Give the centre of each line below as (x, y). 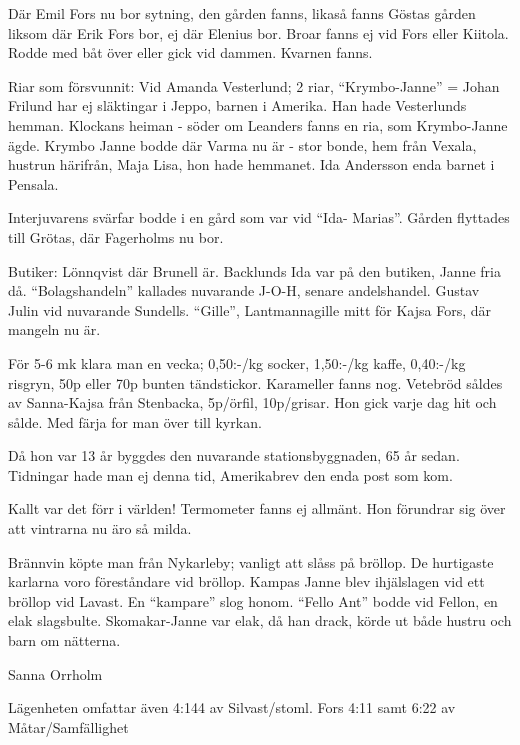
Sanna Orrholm (55, 673)
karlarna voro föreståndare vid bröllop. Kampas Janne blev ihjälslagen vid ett (246, 581)
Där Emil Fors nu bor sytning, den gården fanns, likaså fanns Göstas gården (242, 13)
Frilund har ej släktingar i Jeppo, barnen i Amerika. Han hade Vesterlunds (237, 105)
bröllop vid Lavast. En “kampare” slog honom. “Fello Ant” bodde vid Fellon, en (253, 600)
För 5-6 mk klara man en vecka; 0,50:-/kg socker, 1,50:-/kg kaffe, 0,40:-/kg (237, 362)
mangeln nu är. (54, 329)
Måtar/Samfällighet (68, 726)
